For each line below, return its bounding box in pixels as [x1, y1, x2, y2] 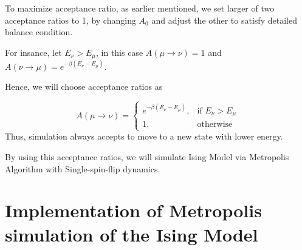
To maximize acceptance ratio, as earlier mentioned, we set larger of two [5, 2, 275, 14]
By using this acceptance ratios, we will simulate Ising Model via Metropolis [5, 150, 289, 163]
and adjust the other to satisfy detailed [151, 13, 297, 26]
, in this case [95, 46, 143, 58]
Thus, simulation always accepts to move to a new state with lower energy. [5, 130, 283, 143]
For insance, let [5, 46, 62, 58]
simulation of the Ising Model [5, 221, 258, 246]
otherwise [197, 120, 233, 129]
